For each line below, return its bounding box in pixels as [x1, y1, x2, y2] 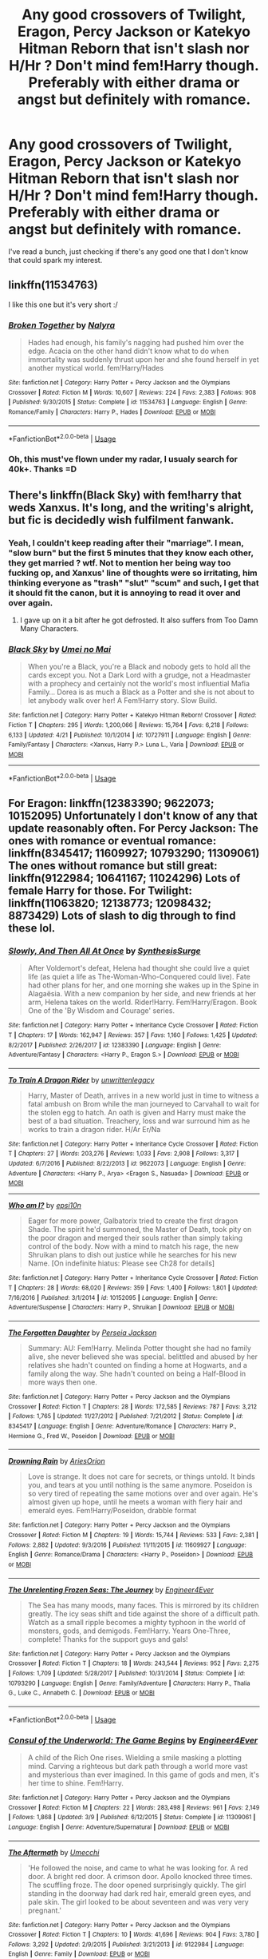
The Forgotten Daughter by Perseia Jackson [8, 1328, 157, 1337]
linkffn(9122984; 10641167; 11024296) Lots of [8, 871, 241, 884]
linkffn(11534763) [8, 278, 98, 292]
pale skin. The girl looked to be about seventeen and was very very [27, 1897, 249, 1906]
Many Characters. [19, 623, 79, 633]
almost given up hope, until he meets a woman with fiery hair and [27, 1497, 243, 1507]
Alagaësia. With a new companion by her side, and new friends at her [27, 989, 257, 999]
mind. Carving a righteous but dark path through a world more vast [27, 1761, 248, 1770]
